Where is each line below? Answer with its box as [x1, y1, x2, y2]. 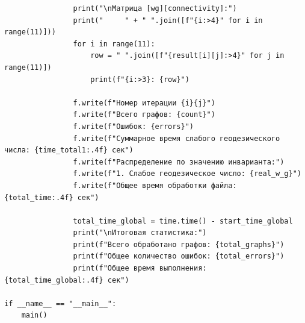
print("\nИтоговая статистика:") [73, 228, 207, 237]
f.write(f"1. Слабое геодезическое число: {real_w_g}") [73, 169, 301, 178]
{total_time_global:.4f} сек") [4, 275, 129, 284]
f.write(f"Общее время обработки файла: [73, 181, 237, 190]
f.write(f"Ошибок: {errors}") [73, 122, 194, 131]
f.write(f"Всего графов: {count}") [73, 110, 215, 119]
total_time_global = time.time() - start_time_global [73, 216, 293, 225]
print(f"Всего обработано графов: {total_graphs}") [73, 240, 285, 249]
